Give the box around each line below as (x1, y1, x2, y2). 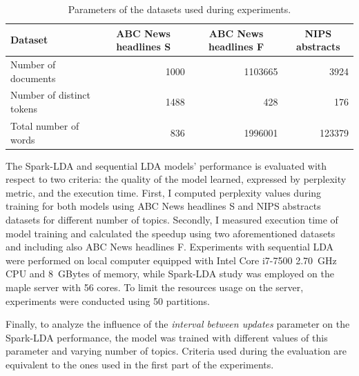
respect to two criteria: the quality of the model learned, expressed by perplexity (6, 172, 347, 186)
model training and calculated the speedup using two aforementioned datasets (6, 226, 336, 240)
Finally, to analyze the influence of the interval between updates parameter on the (6, 317, 350, 331)
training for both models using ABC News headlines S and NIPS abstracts (6, 199, 321, 213)
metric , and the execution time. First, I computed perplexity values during (6, 185, 322, 199)
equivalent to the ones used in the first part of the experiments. (6, 357, 274, 371)
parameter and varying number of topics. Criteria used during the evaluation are (6, 344, 347, 358)
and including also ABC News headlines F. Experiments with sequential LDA (6, 239, 334, 254)
